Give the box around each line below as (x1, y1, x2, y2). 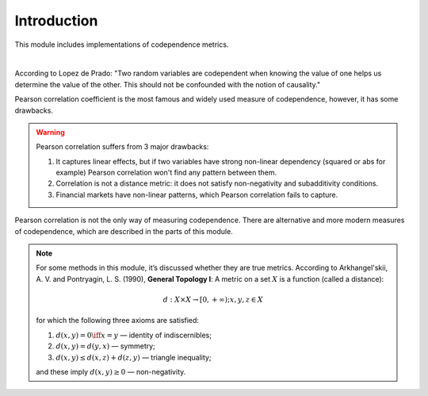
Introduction (14, 12, 98, 29)
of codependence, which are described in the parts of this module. (14, 226, 233, 236)
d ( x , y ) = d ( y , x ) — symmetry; (55, 341, 156, 351)
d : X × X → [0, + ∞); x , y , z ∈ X (162, 294, 263, 304)
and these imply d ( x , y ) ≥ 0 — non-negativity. (36, 367, 186, 376)
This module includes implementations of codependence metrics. (14, 40, 229, 49)
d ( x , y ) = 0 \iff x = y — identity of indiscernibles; (55, 330, 212, 340)
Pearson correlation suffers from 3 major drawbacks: (36, 142, 209, 152)
